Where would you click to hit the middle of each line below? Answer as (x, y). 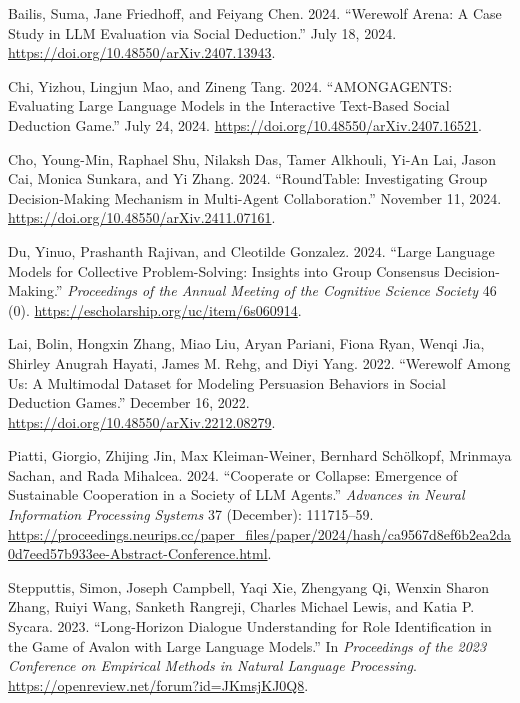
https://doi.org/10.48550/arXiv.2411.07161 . (142, 217)
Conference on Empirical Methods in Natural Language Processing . (212, 665)
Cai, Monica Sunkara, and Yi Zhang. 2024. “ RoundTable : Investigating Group (248, 178)
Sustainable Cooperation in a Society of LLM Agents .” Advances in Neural (236, 494)
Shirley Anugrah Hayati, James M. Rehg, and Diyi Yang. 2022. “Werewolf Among (259, 362)
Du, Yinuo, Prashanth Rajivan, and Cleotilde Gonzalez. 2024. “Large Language (251, 250)
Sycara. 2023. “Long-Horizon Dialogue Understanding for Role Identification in (250, 626)
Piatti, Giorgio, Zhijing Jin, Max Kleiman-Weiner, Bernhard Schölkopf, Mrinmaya (260, 455)
